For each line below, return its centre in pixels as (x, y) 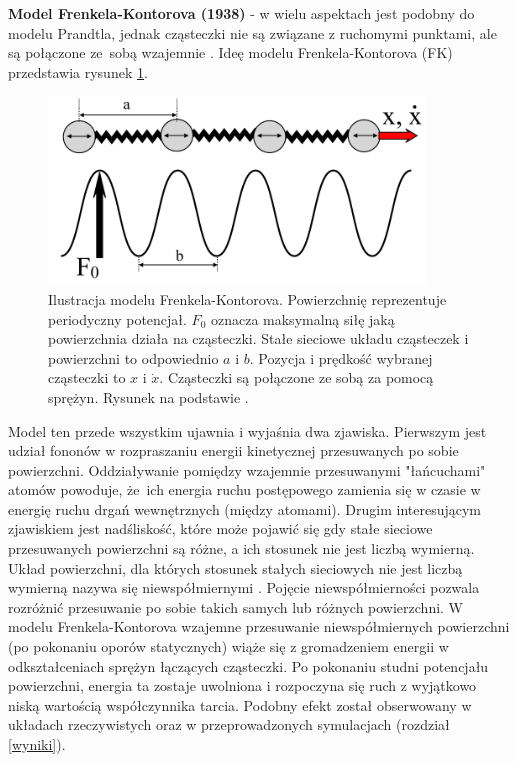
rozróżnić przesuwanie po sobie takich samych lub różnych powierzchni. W (236, 606)
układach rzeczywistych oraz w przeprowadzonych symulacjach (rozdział (229, 724)
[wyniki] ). (37, 744)
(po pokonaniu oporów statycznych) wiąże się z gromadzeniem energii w (228, 646)
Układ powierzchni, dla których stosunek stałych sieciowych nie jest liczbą (235, 567)
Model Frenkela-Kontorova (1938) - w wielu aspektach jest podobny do (241, 13)
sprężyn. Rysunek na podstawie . (148, 396)
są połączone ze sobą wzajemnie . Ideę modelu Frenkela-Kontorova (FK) (230, 52)
